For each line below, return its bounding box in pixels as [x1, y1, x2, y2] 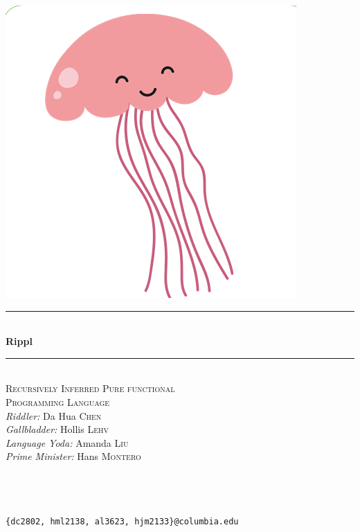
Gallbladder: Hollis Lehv [6, 422, 109, 436]
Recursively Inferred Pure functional [6, 381, 175, 396]
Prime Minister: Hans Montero [6, 449, 141, 463]
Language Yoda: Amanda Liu [6, 435, 129, 450]
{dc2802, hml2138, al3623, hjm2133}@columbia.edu [6, 516, 239, 526]
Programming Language [6, 394, 110, 409]
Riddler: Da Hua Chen [6, 408, 102, 423]
